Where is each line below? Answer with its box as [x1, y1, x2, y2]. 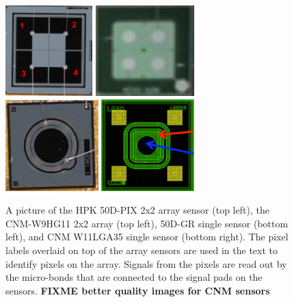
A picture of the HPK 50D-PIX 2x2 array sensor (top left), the [5, 203, 269, 217]
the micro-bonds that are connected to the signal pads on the [5, 270, 263, 284]
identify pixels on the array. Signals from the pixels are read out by [5, 256, 287, 270]
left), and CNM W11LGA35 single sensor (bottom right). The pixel [5, 229, 289, 244]
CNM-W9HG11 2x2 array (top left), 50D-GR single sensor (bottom [5, 216, 289, 230]
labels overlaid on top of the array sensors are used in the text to [5, 242, 278, 257]
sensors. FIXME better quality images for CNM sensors [5, 283, 270, 297]
